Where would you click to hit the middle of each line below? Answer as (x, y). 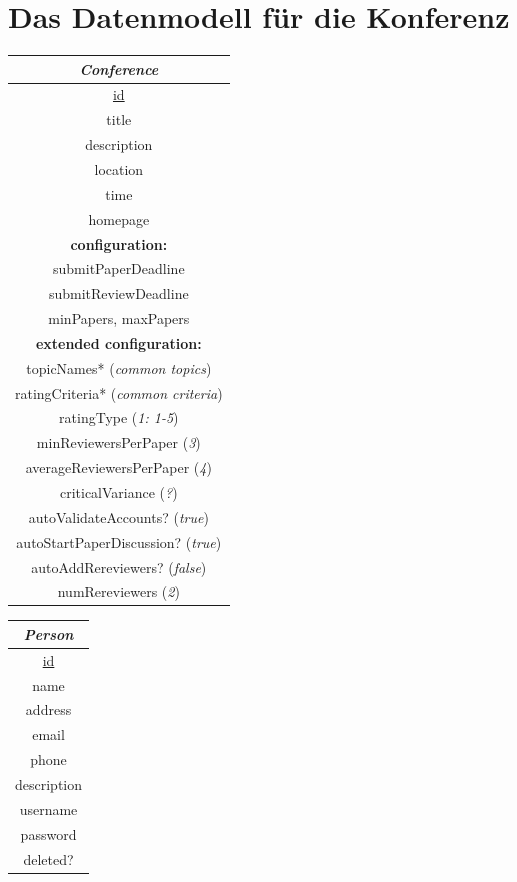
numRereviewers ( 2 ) (118, 591)
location (119, 169)
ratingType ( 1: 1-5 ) (119, 417)
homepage (119, 218)
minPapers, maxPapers (119, 318)
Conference (119, 68)
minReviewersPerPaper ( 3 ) (118, 442)
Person (48, 633)
